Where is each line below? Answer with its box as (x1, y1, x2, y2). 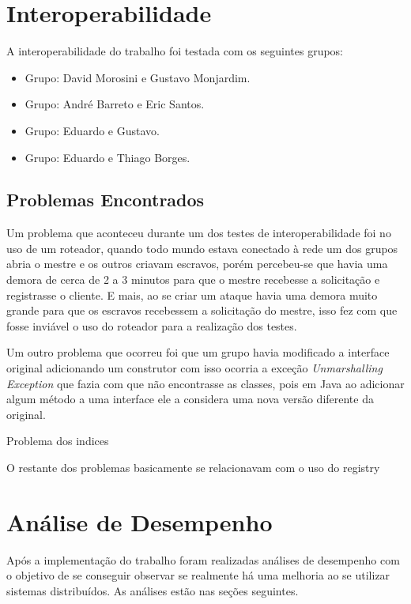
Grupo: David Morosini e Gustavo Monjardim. (25, 69, 251, 85)
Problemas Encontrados (6, 187, 205, 212)
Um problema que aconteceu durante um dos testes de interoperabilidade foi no (6, 225, 391, 241)
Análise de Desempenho (6, 505, 273, 538)
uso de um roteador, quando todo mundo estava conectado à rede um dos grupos (6, 240, 398, 256)
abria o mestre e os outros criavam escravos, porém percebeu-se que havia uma (6, 255, 388, 272)
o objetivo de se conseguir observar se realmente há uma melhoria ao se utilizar (6, 567, 390, 583)
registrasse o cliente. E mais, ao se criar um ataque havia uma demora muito (6, 286, 378, 303)
